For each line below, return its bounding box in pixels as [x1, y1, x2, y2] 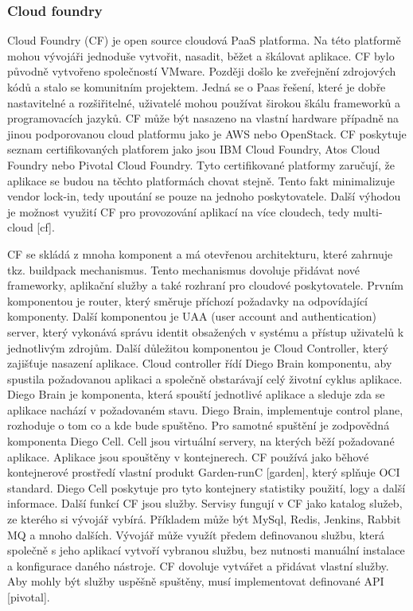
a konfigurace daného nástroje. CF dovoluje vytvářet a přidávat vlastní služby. [7, 557, 389, 574]
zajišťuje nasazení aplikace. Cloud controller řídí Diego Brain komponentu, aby [7, 355, 392, 372]
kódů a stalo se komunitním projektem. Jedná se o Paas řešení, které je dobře [7, 79, 386, 95]
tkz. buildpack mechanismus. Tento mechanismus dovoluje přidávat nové [7, 261, 360, 278]
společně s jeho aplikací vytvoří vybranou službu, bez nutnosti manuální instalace [7, 542, 405, 558]
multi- [353, 203, 383, 220]
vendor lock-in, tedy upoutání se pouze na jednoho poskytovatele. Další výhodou [7, 188, 401, 204]
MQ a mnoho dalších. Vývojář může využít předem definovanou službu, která [7, 526, 384, 543]
